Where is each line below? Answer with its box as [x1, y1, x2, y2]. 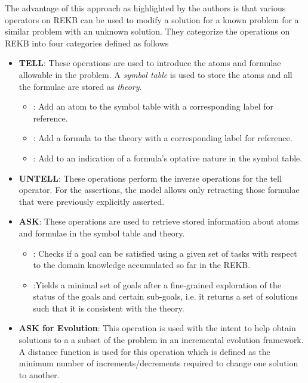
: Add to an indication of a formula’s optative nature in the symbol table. [33, 151, 303, 164]
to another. [19, 368, 60, 381]
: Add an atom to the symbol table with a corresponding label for [33, 100, 273, 113]
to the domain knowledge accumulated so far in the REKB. [33, 259, 251, 271]
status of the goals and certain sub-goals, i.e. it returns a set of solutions [33, 290, 298, 303]
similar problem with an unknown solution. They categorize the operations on [5, 25, 290, 38]
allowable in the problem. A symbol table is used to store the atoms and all [19, 68, 292, 80]
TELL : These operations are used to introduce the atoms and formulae [19, 57, 281, 69]
